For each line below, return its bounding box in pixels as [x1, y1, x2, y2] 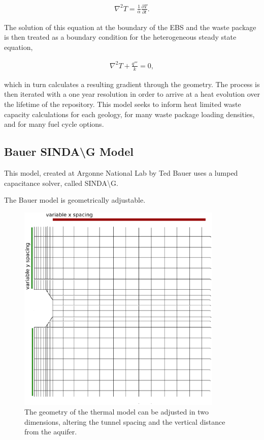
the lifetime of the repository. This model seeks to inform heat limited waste [4, 99, 241, 109]
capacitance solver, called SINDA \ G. [4, 177, 118, 188]
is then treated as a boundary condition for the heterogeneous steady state [4, 32, 237, 42]
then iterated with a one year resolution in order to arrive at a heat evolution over [4, 89, 260, 99]
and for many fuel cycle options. [4, 119, 104, 129]
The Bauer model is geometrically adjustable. [4, 195, 146, 205]
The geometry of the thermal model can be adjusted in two [24, 406, 209, 417]
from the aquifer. [24, 426, 77, 437]
